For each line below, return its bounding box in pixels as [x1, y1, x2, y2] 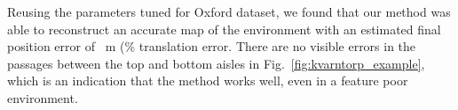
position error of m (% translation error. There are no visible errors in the [7, 37, 416, 55]
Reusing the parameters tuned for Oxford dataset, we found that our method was [7, 3, 451, 20]
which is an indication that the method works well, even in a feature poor [7, 71, 408, 90]
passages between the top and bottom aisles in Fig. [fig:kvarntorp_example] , [7, 54, 425, 72]
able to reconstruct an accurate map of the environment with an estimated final [7, 19, 441, 38]
